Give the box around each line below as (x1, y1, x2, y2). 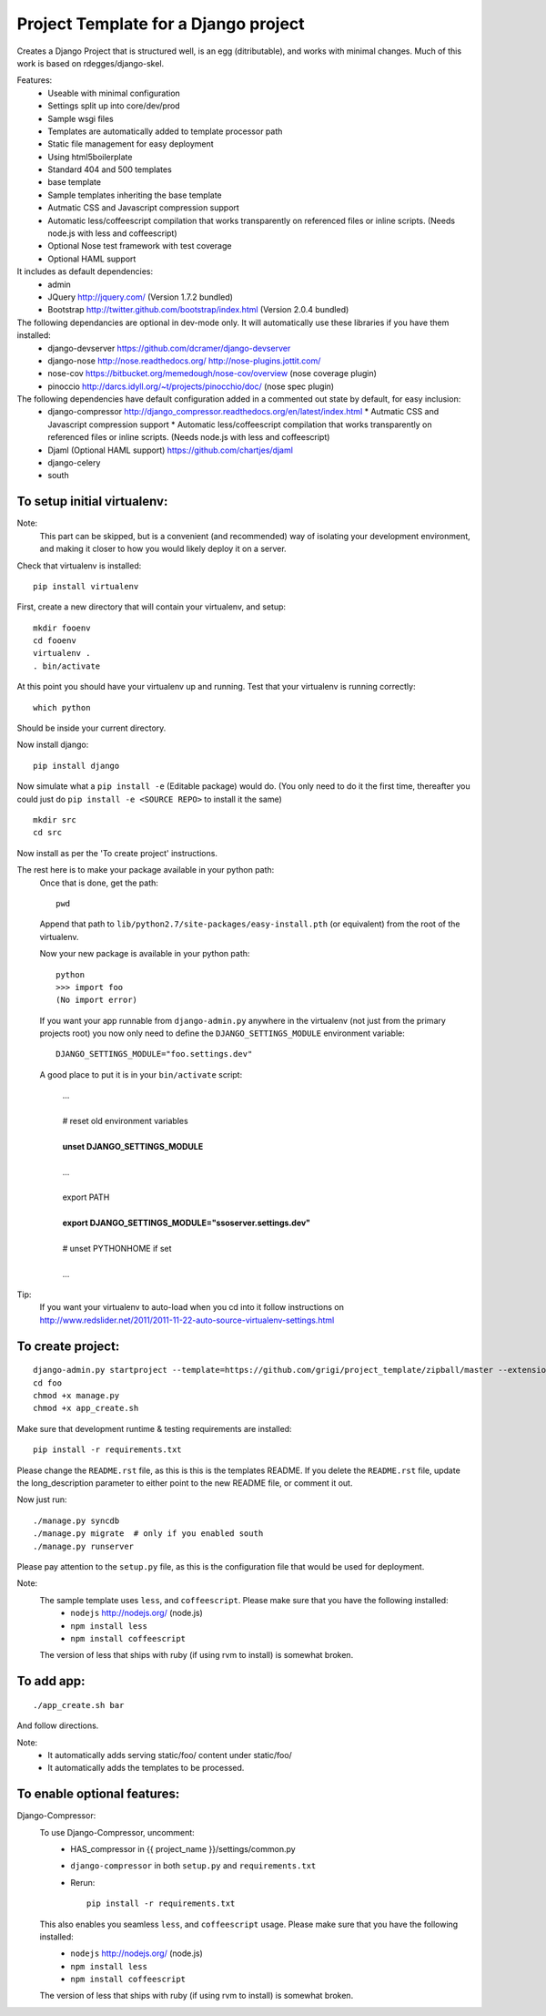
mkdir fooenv (33, 622, 91, 633)
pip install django (33, 761, 120, 771)
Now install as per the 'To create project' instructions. (16, 847, 218, 858)
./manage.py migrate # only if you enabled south (33, 1529, 264, 1539)
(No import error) (56, 995, 138, 1006)
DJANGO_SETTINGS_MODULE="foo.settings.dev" (56, 1049, 253, 1059)
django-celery (47, 457, 101, 468)
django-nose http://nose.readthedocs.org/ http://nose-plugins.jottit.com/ (47, 355, 321, 366)
